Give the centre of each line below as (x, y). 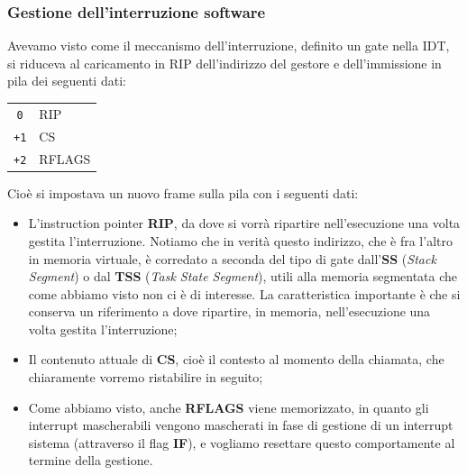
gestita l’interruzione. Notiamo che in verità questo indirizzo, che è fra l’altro (240, 240)
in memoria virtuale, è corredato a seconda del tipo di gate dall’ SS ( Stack (232, 258)
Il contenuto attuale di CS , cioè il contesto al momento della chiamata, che (236, 359)
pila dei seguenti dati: (67, 81)
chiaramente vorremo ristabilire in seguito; (146, 377)
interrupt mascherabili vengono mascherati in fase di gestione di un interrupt (241, 425)
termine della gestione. (91, 460)
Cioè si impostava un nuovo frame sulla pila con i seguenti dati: (183, 192)
